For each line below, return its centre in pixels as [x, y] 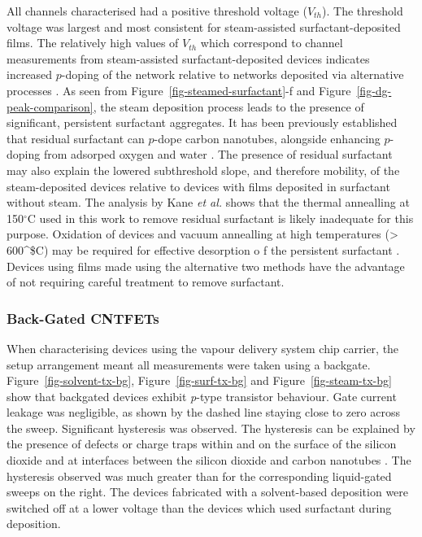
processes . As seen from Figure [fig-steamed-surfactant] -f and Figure [179, 90]
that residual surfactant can [76, 138]
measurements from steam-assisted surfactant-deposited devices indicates [188, 58]
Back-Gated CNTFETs [83, 318]
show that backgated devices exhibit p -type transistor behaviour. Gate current [202, 396]
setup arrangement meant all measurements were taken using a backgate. [189, 364]
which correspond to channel [272, 43]
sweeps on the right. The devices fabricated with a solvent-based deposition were [208, 492]
